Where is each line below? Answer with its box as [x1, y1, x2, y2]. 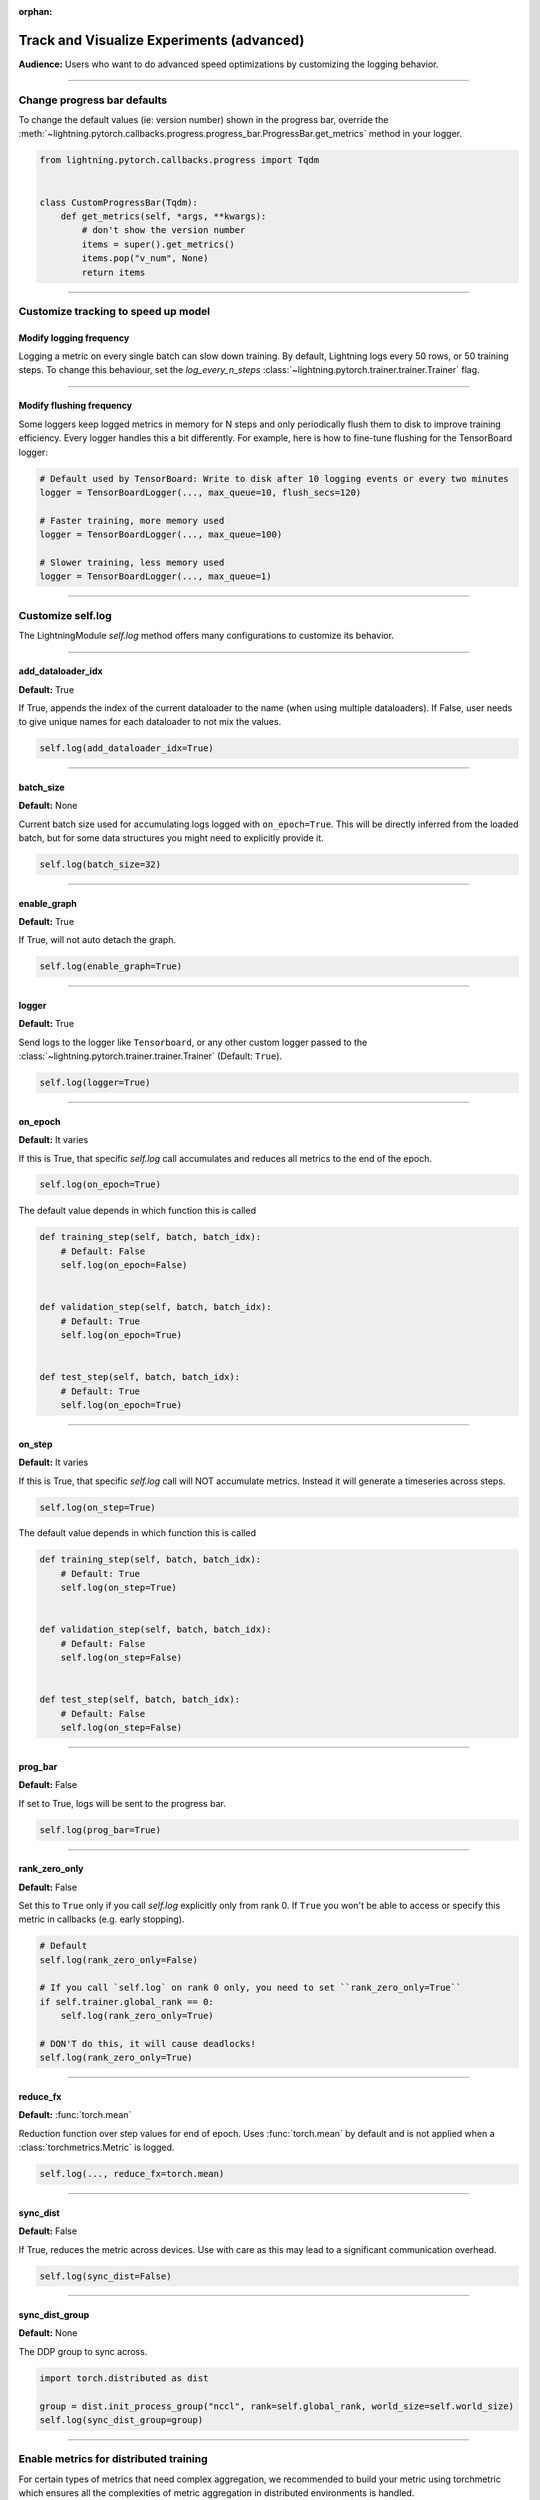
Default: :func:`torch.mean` [18, 2109, 132, 2121]
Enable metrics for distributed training [18, 2452, 209, 2466]
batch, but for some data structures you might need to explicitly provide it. [18, 832, 324, 844]
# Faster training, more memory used [39, 515, 225, 526]
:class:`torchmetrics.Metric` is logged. [18, 2141, 175, 2154]
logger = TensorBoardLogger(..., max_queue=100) [39, 529, 283, 540]
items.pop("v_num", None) [81, 253, 209, 264]
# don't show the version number [81, 225, 246, 236]
